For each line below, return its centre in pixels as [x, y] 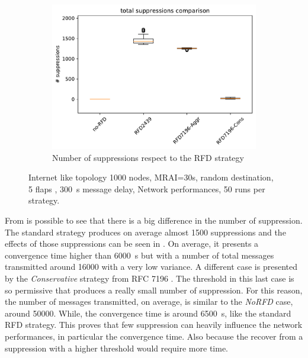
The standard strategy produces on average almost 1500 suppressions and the [145, 232]
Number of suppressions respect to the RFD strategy [148, 157]
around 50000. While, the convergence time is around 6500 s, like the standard [148, 313]
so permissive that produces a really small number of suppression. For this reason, [154, 290]
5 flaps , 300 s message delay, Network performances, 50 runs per [147, 188]
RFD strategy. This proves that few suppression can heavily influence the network [154, 325]
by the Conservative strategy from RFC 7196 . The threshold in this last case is [150, 278]
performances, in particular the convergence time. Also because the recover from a [154, 336]
